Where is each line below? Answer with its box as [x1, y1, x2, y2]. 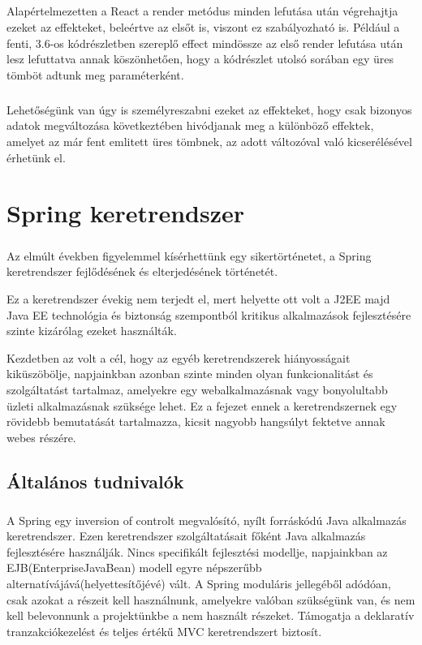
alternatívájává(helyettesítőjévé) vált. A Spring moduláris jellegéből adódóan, [6, 574, 391, 591]
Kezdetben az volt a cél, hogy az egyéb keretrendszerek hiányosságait [6, 349, 351, 366]
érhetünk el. [6, 148, 66, 166]
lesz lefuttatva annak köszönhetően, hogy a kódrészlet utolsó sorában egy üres [6, 50, 394, 67]
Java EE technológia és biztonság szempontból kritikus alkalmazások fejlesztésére [6, 306, 411, 323]
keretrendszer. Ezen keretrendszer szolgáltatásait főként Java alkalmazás [6, 527, 366, 544]
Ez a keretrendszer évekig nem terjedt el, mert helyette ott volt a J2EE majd [6, 290, 390, 307]
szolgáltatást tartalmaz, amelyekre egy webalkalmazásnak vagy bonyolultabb [6, 381, 388, 398]
